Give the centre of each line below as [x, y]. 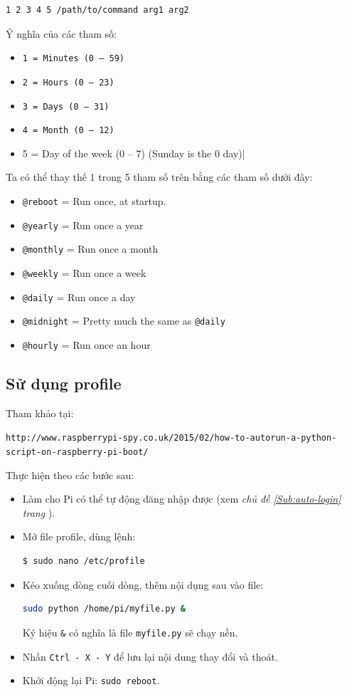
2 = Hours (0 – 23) [68, 82]
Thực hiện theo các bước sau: [70, 475]
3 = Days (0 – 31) [66, 106]
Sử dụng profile [64, 383]
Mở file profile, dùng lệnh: [79, 536]
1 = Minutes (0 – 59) [73, 59]
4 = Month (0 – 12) [68, 131]
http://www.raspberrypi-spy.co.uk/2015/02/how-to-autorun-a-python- [171, 438]
